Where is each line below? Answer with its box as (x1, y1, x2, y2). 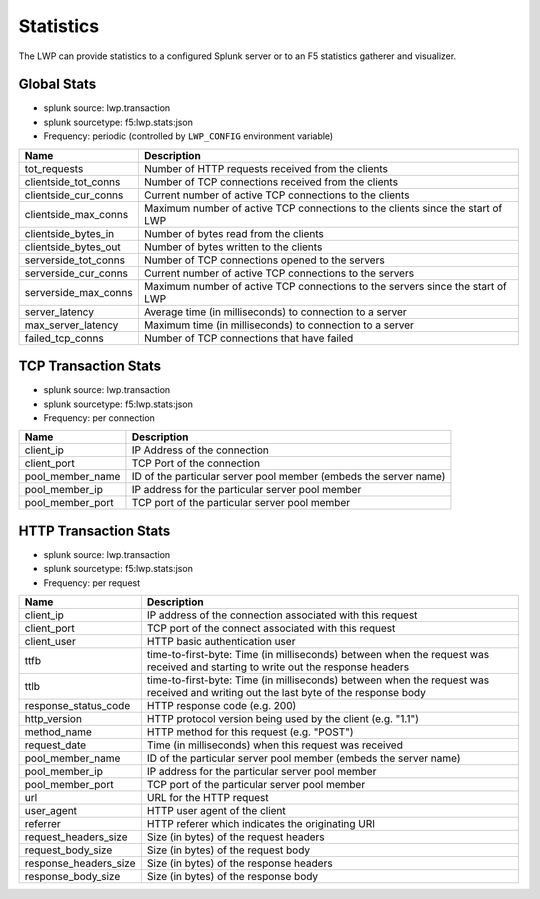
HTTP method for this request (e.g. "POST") (146, 725, 354, 739)
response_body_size (24, 870, 121, 883)
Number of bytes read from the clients (143, 226, 324, 240)
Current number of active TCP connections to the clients (143, 188, 410, 202)
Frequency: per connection (43, 411, 155, 424)
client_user (24, 635, 77, 648)
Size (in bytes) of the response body (146, 870, 319, 883)
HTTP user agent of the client (146, 804, 287, 817)
